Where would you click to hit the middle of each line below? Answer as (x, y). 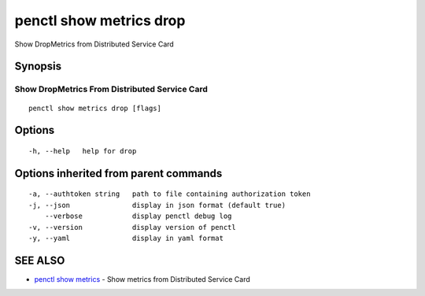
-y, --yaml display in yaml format (126, 238)
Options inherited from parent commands (118, 173)
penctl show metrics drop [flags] (95, 108)
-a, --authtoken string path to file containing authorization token (170, 194)
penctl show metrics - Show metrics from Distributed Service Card (142, 279)
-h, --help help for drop (83, 151)
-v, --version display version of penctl (132, 227)
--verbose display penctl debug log (138, 216)
